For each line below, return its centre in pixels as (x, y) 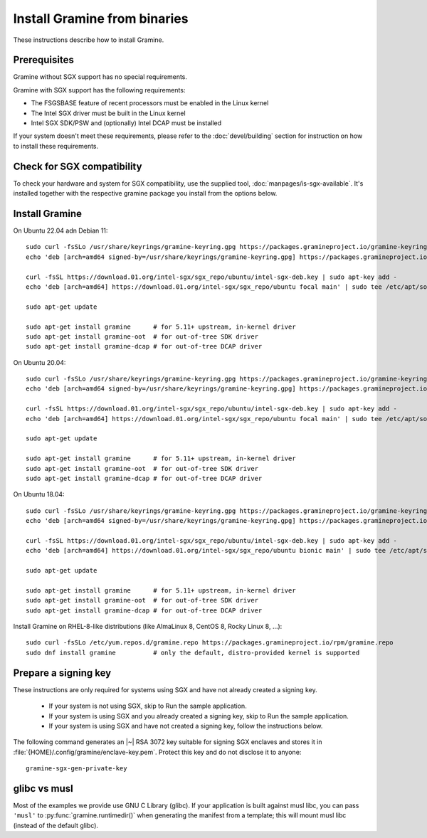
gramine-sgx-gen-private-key (77, 769)
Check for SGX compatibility (78, 166)
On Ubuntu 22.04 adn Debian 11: (60, 230)
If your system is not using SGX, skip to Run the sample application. (148, 706)
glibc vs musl (43, 789)
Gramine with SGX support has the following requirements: (99, 90)
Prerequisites (43, 60)
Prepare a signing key (62, 673)
